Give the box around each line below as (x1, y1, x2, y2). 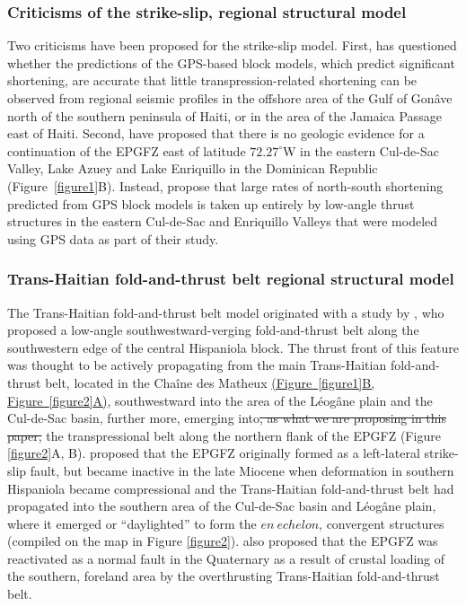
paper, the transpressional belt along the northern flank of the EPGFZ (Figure (7, 426, 441, 444)
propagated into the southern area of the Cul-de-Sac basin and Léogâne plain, (7, 496, 436, 515)
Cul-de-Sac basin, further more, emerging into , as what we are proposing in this (7, 408, 447, 427)
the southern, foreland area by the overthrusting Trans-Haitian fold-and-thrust (7, 566, 440, 585)
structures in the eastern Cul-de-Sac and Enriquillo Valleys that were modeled (7, 212, 438, 231)
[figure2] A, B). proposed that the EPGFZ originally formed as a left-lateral (7, 444, 420, 462)
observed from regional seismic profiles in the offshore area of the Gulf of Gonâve (7, 89, 453, 107)
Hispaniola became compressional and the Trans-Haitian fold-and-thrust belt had (7, 479, 454, 497)
